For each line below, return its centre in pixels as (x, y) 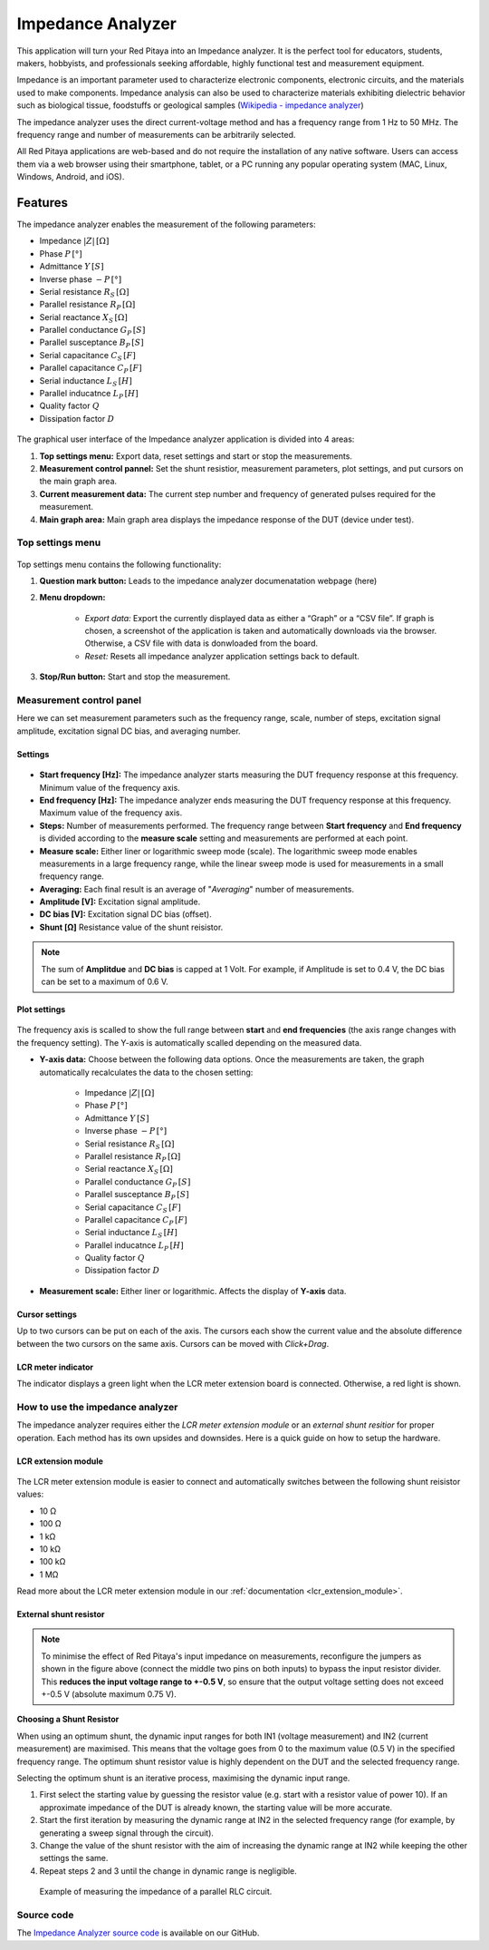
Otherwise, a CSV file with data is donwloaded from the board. (201, 643)
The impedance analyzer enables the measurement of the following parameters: (166, 224)
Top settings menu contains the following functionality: (119, 564)
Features (42, 203)
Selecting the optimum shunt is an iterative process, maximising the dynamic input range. (183, 1778)
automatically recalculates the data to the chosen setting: (146, 1072)
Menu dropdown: (72, 598)
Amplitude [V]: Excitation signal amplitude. (120, 902)
